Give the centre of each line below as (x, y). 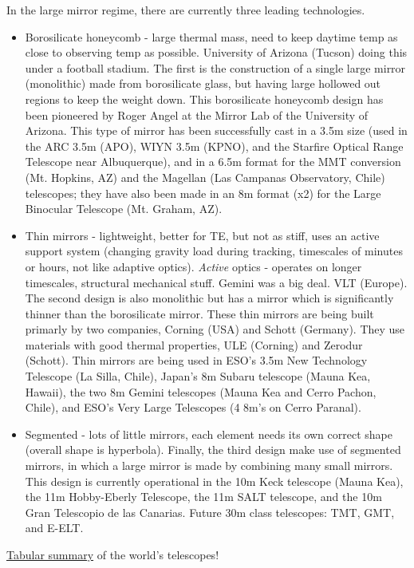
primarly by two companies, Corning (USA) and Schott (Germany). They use (215, 329)
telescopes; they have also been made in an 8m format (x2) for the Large (203, 193)
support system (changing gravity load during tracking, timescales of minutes (214, 251)
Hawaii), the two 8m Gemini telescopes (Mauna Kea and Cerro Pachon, (201, 391)
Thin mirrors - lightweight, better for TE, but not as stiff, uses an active (202, 235)
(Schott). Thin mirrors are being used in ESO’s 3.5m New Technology (196, 360)
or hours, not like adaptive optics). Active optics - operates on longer (193, 266)
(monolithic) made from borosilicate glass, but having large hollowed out (203, 83)
